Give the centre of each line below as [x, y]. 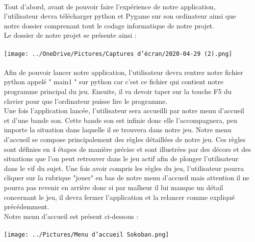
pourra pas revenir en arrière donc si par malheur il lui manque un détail [114, 187]
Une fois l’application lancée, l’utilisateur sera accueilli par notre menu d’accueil [124, 110]
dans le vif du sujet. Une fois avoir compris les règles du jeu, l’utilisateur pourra [124, 168]
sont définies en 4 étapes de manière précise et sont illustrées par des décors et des [127, 149]
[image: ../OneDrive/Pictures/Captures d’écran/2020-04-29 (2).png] [118, 54]
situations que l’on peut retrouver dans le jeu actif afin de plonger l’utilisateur [121, 158]
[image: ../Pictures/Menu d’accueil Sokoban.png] [87, 234]
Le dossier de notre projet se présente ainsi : [70, 35]
